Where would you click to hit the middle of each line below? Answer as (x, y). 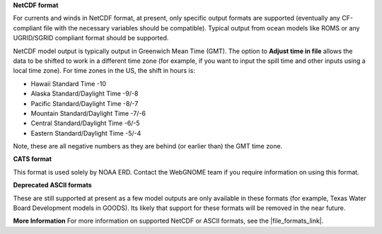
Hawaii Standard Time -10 (68, 83)
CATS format (33, 159)
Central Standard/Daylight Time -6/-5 (86, 123)
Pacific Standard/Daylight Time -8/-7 (85, 103)
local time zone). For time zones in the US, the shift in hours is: (104, 71)
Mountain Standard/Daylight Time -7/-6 (88, 113)
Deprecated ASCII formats (52, 185)
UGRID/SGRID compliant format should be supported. (91, 38)
